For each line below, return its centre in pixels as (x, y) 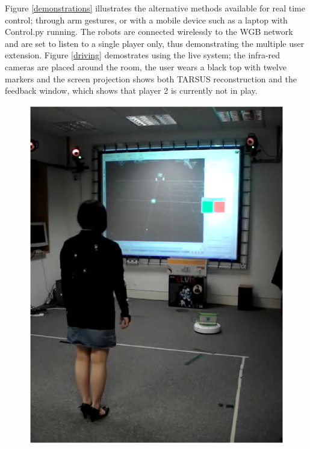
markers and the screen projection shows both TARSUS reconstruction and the (151, 78)
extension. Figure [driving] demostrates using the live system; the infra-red (143, 55)
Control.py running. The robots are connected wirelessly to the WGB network (149, 32)
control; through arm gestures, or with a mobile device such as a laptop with (146, 20)
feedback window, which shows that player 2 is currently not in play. (131, 90)
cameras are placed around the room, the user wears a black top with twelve (146, 66)
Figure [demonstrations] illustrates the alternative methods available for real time (155, 8)
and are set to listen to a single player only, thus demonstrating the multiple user (155, 43)
